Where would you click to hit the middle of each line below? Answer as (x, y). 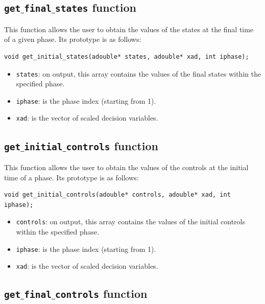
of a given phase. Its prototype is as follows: (73, 39)
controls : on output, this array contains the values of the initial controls (130, 221)
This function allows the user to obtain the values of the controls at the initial (126, 167)
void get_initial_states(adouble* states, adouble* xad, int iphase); (127, 56)
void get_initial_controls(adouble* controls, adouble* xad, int (117, 195)
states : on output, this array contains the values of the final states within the (139, 73)
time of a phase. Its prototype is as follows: (71, 177)
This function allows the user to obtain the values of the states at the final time (129, 29)
